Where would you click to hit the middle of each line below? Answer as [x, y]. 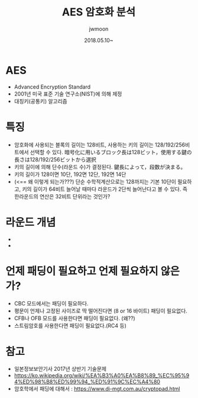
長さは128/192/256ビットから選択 [55, 159]
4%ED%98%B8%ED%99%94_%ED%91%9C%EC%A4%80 [87, 382]
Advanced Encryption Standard [52, 87]
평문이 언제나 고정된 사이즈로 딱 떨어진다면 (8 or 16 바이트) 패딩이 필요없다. [100, 311]
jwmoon [99, 29]
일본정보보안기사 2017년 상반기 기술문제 [60, 369]
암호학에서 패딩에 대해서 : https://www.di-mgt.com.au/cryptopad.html [97, 389]
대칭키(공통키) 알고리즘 [40, 101]
